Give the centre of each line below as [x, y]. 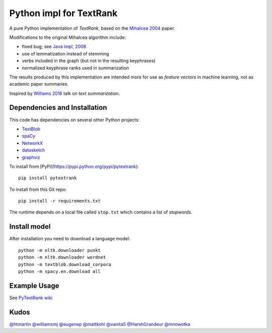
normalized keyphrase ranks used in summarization [76, 68]
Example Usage [34, 285]
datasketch [33, 150]
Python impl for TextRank [63, 13]
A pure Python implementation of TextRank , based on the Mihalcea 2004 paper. [92, 28]
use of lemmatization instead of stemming [65, 53]
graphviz [31, 157]
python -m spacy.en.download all [59, 271]
